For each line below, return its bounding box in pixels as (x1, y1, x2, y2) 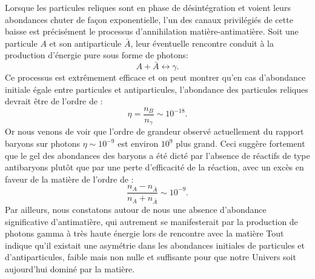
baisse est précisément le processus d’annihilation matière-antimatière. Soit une (5, 25, 299, 38)
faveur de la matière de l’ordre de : (5, 172, 134, 185)
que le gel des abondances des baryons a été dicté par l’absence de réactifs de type (5, 149, 310, 161)
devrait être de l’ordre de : (5, 95, 103, 107)
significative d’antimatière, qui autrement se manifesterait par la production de (5, 215, 298, 227)
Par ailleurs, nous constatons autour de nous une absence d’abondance (5, 203, 267, 215)
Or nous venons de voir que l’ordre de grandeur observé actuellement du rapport (5, 125, 304, 138)
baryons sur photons (5, 137, 80, 150)
